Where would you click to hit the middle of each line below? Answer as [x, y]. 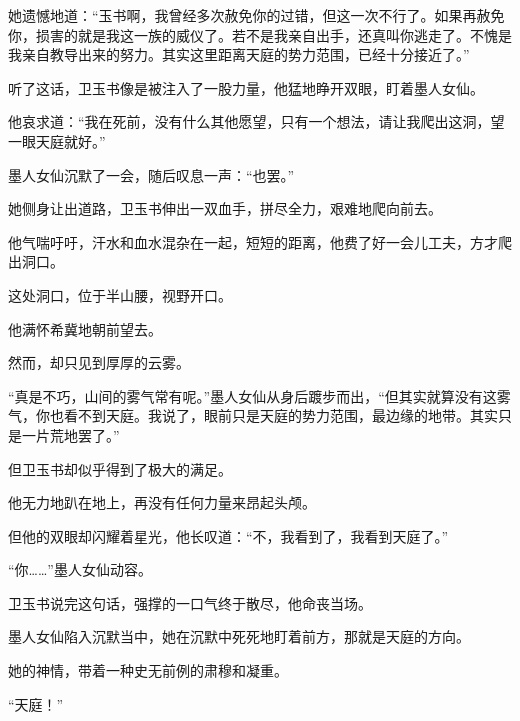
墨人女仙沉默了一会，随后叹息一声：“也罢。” [151, 174]
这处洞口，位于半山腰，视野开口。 [120, 294]
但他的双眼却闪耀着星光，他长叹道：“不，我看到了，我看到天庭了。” [228, 535]
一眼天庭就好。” [57, 140]
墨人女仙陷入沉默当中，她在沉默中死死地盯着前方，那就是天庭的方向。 [239, 636]
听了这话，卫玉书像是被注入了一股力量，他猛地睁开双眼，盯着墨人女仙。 [246, 87]
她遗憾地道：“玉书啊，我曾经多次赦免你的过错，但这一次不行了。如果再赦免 [256, 15]
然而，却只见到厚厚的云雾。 [99, 362]
